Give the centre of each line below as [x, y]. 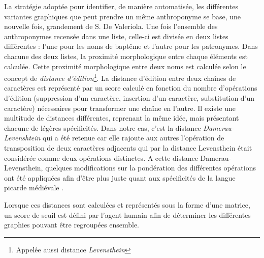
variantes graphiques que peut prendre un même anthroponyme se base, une [123, 16]
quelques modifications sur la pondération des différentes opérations [151, 168]
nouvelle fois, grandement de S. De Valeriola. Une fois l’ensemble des [111, 26]
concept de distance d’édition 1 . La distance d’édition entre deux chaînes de [120, 77]
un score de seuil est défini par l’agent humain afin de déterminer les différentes [127, 214]
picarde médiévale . [34, 188]
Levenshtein [22, 138]
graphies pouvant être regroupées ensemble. [72, 225]
